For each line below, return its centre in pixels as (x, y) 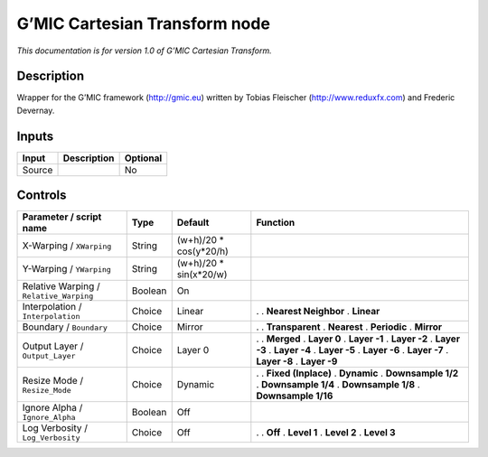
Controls (42, 196)
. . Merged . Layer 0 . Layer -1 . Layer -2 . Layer (358, 339)
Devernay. (36, 110)
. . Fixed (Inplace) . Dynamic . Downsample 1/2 (357, 373)
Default (193, 223)
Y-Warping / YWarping (67, 269)
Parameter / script (62, 217)
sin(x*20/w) (202, 275)
